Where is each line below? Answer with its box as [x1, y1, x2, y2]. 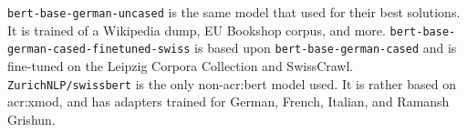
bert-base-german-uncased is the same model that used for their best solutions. [7, 3, 461, 21]
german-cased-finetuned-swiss [7, 43, 191, 56]
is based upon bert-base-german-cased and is [194, 38, 457, 57]
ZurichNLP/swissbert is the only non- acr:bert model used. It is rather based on [7, 74, 456, 93]
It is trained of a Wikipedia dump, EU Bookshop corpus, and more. [7, 20, 386, 39]
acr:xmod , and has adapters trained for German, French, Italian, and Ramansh [7, 92, 450, 111]
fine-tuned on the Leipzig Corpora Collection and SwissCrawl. [7, 56, 354, 75]
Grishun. [7, 109, 56, 128]
